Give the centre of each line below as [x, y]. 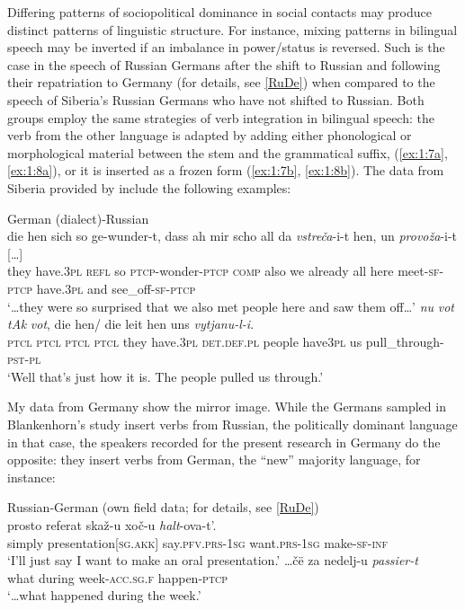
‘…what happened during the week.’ [104, 595]
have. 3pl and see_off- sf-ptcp [116, 288]
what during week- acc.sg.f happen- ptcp [118, 577]
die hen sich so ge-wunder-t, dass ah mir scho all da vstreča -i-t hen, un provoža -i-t [232, 236]
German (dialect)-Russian [78, 218]
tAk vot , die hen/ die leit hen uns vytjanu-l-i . [131, 324]
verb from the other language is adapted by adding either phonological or [210, 135]
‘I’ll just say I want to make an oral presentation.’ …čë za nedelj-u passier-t [213, 560]
